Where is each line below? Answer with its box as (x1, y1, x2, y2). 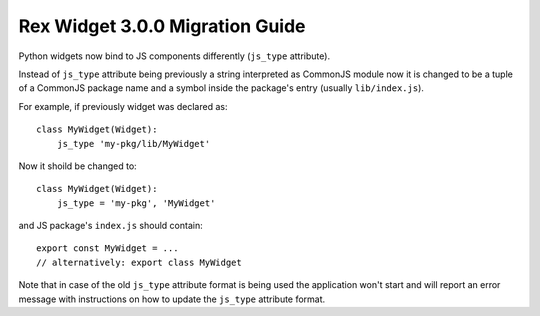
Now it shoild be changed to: (18, 160, 137, 172)
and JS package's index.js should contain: (18, 220, 204, 232)
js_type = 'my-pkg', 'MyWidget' (56, 197, 216, 209)
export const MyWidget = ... (36, 243, 179, 254)
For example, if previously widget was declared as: (18, 100, 228, 112)
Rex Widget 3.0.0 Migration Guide (18, 15, 306, 37)
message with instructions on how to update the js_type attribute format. (18, 293, 326, 305)
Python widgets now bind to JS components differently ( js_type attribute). (18, 50, 330, 62)
